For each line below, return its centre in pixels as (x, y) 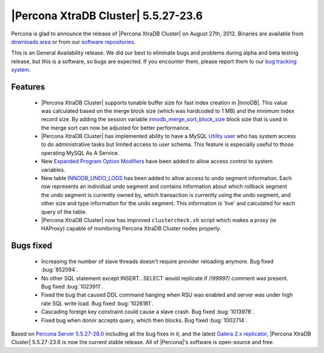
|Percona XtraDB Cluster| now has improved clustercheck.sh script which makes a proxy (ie (159, 220)
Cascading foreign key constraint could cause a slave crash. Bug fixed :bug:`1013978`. (148, 312)
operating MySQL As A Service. (80, 152)
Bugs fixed (31, 246)
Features (28, 87)
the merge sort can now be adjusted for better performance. (116, 128)
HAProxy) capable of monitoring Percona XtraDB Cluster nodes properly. (131, 229)
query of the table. (64, 212)
